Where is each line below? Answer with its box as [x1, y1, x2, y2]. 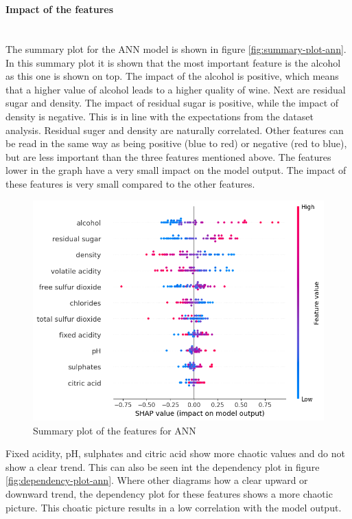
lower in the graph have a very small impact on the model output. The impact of [5, 163, 347, 177]
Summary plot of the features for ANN [33, 423, 196, 437]
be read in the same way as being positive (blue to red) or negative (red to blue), [5, 136, 347, 151]
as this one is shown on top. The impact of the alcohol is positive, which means [5, 69, 339, 83]
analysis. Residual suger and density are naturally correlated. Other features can [5, 122, 344, 137]
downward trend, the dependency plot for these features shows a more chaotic [5, 486, 333, 500]
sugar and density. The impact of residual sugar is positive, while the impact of [5, 96, 339, 110]
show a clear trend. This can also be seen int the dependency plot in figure [5, 459, 320, 474]
